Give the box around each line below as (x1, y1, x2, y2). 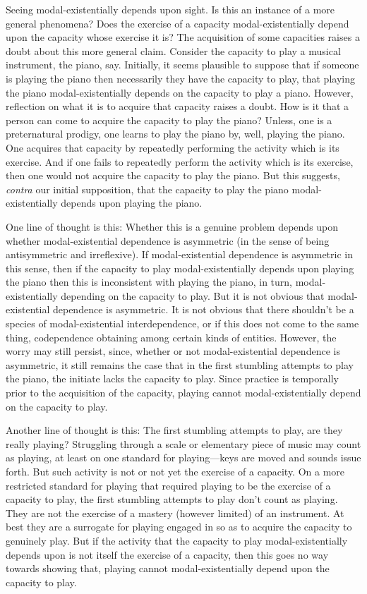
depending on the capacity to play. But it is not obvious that (61, 288, 325, 303)
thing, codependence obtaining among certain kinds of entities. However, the (6, 329, 337, 344)
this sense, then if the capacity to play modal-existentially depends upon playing (6, 260, 354, 275)
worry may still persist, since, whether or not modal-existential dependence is (6, 344, 340, 358)
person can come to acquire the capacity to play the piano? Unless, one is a (6, 112, 332, 127)
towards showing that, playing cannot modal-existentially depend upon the (6, 561, 330, 576)
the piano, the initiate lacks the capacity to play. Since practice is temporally (6, 371, 339, 386)
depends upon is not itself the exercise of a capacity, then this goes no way (6, 547, 329, 562)
